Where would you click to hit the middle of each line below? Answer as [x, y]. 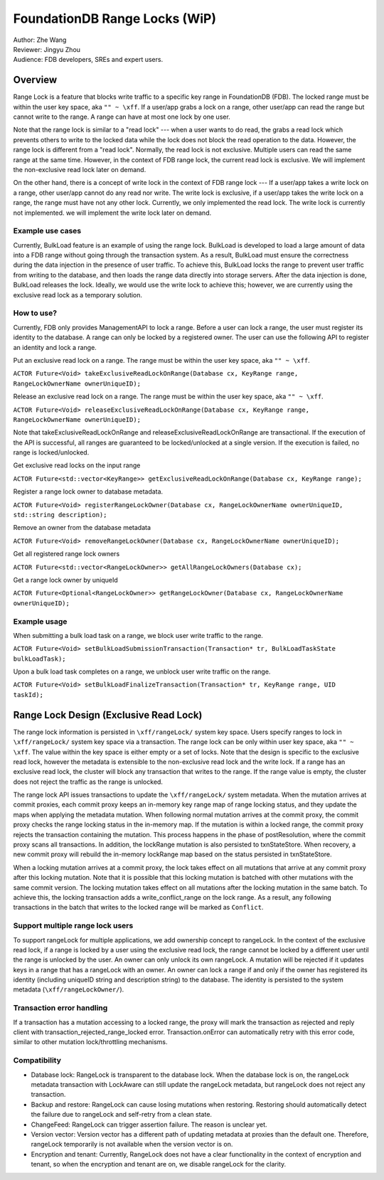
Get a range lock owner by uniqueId [66, 580]
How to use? [35, 313]
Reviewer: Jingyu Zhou [47, 49]
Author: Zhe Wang [40, 40]
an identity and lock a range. [55, 347]
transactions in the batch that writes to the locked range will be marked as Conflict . [138, 908]
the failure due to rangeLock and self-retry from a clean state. [122, 1115]
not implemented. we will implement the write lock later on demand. [112, 213]
